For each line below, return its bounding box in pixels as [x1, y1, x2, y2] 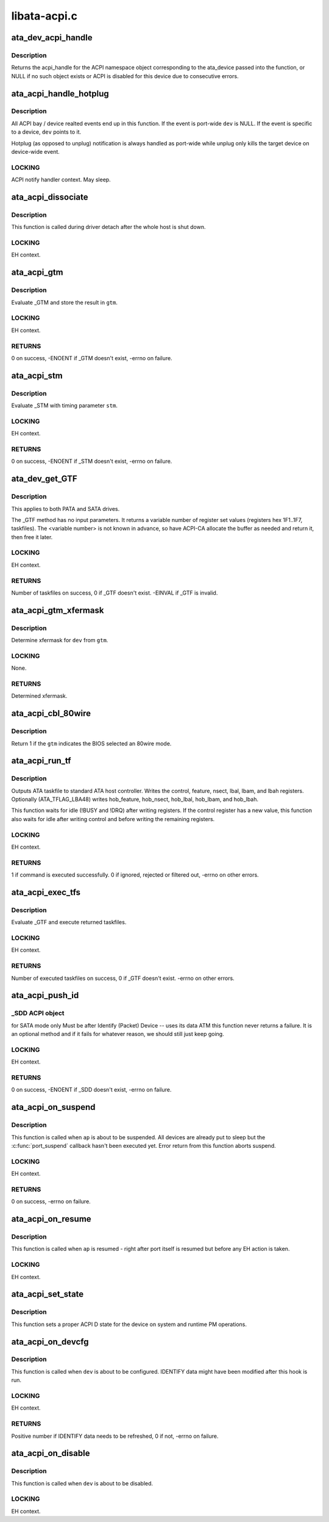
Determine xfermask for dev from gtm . [11, 637, 108, 644]
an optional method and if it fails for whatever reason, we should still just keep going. [11, 1031, 225, 1038]
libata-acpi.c [11, 9, 77, 23]
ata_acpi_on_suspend [11, 1102, 96, 1112]
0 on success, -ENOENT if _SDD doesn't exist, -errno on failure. [11, 1086, 172, 1093]
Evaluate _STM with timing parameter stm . [11, 402, 118, 409]
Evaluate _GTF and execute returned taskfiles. [11, 919, 127, 926]
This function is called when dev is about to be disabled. [11, 1479, 154, 1487]
